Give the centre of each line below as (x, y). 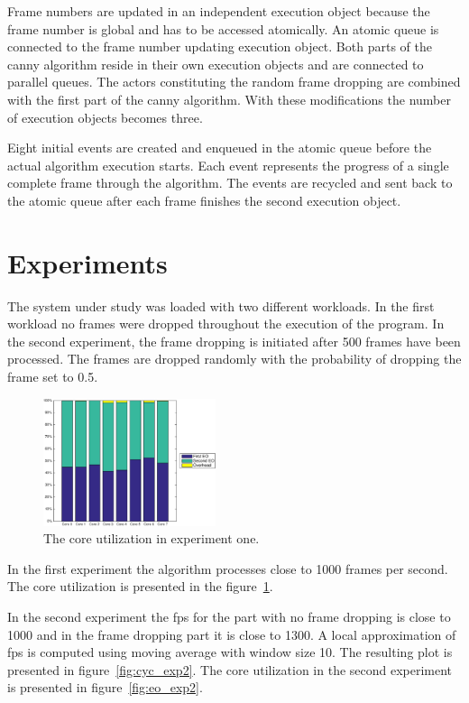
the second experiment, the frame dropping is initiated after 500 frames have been (234, 341)
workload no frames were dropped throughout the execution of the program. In (226, 324)
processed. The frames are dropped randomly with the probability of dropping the (234, 359)
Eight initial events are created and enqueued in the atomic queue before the (220, 148)
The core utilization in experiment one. (152, 538)
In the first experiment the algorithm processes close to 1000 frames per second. (228, 568)
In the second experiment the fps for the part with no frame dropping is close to (229, 617)
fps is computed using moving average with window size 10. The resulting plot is (230, 652)
